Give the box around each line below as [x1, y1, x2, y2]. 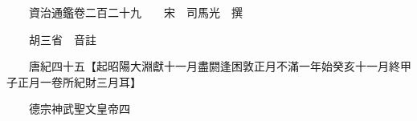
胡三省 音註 [28, 30, 96, 47]
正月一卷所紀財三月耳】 [17, 73, 141, 90]
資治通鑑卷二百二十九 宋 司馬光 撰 [28, 4, 243, 20]
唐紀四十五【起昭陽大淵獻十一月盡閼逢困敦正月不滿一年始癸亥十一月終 [28, 58, 400, 75]
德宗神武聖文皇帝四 [28, 100, 130, 117]
